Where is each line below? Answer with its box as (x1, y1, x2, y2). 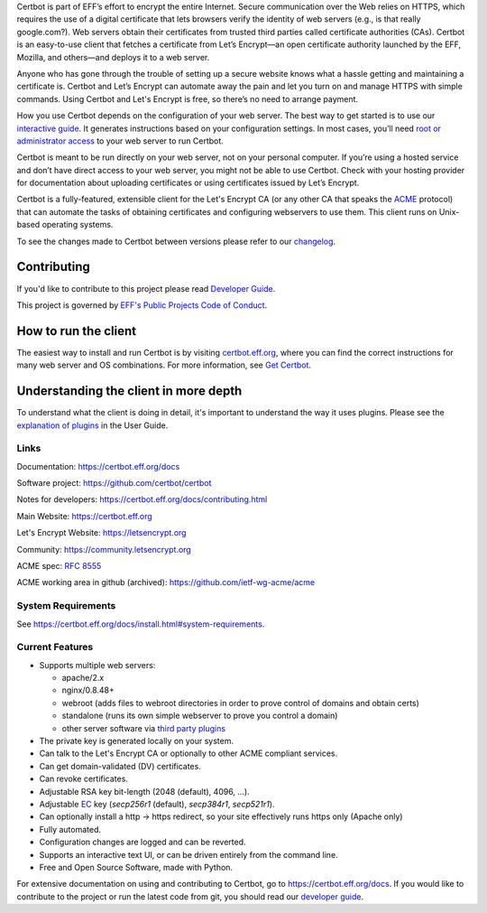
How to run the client (16, 323, 137, 339)
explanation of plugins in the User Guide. (16, 420, 169, 431)
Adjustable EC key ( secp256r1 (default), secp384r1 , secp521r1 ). (39, 798, 275, 809)
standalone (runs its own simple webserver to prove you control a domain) (61, 710, 338, 722)
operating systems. (41, 219, 114, 230)
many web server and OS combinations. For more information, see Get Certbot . (16, 359, 311, 370)
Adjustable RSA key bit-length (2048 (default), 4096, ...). (39, 786, 250, 797)
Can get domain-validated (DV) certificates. (39, 760, 202, 771)
